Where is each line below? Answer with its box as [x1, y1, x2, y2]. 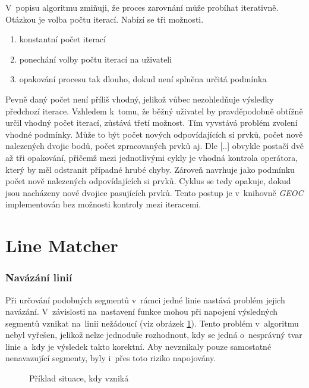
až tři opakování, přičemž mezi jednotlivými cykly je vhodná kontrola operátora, [5, 151, 298, 163]
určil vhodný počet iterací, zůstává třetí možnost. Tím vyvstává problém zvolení [5, 116, 298, 129]
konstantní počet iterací [19, 33, 106, 45]
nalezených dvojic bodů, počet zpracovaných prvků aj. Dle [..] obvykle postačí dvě [5, 139, 304, 152]
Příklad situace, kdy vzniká [29, 372, 129, 384]
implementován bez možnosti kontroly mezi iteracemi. [5, 198, 201, 210]
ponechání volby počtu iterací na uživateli [19, 52, 172, 65]
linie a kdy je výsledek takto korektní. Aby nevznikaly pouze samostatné [5, 340, 272, 352]
